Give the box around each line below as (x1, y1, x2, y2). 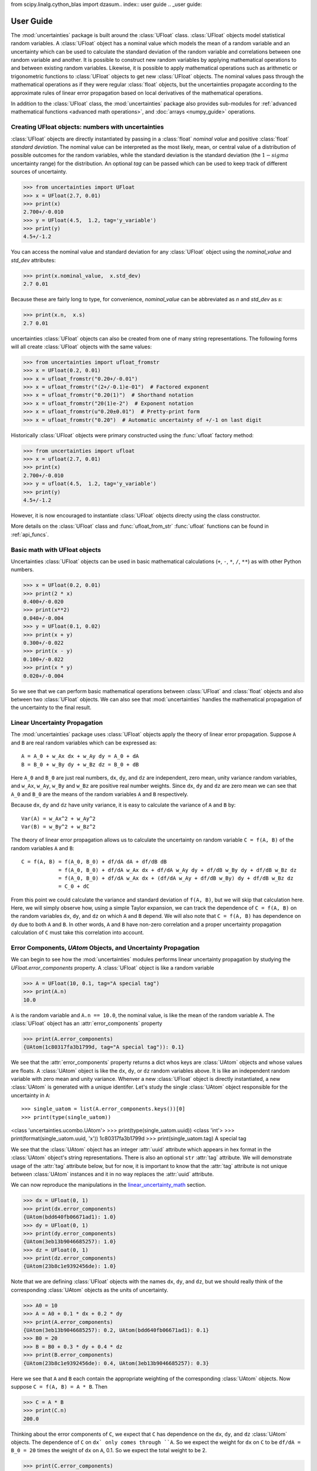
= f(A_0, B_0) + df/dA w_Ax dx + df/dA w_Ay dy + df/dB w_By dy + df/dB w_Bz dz (58, 867, 297, 873)
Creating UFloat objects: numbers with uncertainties (11, 123, 164, 131)
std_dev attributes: (11, 257, 56, 264)
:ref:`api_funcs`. (11, 531, 49, 538)
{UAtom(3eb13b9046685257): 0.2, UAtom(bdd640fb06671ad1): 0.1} (23, 1327, 210, 1334)
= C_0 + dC (58, 883, 90, 890)
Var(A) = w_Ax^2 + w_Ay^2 (21, 815, 96, 822)
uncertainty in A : (11, 1091, 51, 1099)
